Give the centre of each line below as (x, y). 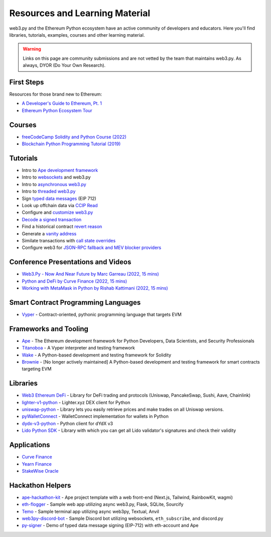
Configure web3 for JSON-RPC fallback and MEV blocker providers (92, 248)
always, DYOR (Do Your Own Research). (64, 65)
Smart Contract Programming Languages (75, 302)
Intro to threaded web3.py (49, 192)
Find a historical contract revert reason (62, 227)
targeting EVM (37, 369)
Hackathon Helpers (40, 485)
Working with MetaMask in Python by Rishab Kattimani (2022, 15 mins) (95, 288)
